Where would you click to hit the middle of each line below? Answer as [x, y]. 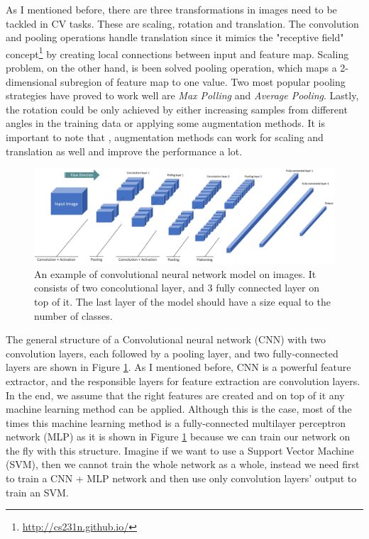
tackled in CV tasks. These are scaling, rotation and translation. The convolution [182, 23]
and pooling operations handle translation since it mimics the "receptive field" [175, 37]
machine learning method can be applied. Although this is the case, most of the [179, 409]
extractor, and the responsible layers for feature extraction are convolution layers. [183, 380]
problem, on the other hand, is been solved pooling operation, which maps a [171, 68]
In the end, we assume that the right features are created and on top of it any [175, 395]
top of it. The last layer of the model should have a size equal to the [182, 301]
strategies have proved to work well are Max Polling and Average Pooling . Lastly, [182, 95]
